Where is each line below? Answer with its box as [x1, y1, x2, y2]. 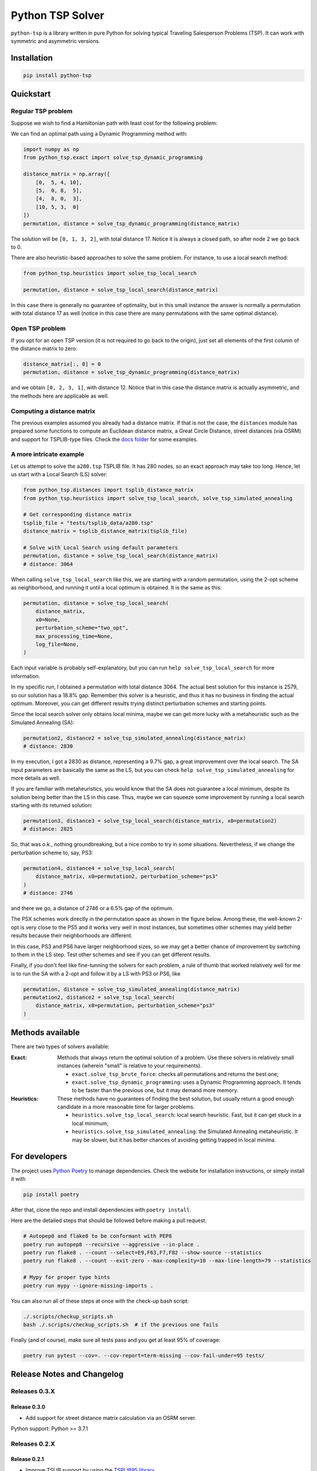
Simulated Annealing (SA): [11, 718, 75, 726]
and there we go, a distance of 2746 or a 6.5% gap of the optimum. [11, 904, 174, 911]
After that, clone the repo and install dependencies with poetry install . [11, 1206, 191, 1213]
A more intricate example [11, 450, 85, 458]
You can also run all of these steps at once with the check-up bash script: [11, 1297, 189, 1304]
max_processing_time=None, [35, 633, 114, 640]
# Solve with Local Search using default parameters [23, 544, 178, 551]
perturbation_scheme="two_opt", [35, 624, 129, 631]
